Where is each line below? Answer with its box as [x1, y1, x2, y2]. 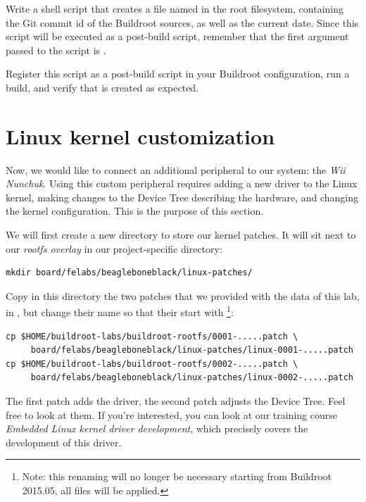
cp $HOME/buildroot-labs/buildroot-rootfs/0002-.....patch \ [6, 358, 298, 369]
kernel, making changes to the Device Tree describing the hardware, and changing [6, 189, 359, 204]
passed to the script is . [6, 42, 106, 57]
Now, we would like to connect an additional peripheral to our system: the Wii [6, 162, 346, 177]
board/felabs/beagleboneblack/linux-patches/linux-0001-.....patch [30, 345, 353, 356]
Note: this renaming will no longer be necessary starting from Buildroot [22, 469, 332, 484]
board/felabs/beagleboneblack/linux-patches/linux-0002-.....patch [30, 372, 353, 383]
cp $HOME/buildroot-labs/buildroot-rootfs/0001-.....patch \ [6, 331, 298, 341]
